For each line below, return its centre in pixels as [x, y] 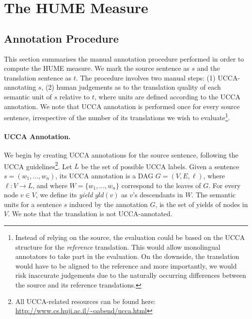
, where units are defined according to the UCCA [167, 96]
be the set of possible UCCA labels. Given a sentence [160, 166]
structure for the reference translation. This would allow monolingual [118, 247]
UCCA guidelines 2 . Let [38, 165]
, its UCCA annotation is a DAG [104, 176]
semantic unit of [28, 96]
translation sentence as [38, 77]
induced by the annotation [109, 204]
